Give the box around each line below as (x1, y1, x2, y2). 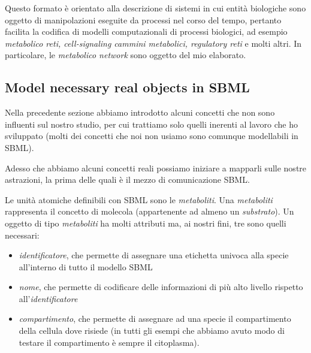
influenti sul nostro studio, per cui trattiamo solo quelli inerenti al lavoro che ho (5, 117, 298, 130)
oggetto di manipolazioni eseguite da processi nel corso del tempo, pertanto (5, 13, 282, 26)
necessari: (5, 228, 40, 241)
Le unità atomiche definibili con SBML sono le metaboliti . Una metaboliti (5, 193, 273, 206)
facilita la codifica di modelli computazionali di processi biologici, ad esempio (5, 25, 288, 38)
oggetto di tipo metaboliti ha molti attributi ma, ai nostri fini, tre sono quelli (5, 216, 286, 229)
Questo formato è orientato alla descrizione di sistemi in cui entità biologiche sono (5, 2, 306, 14)
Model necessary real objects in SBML (5, 78, 250, 96)
